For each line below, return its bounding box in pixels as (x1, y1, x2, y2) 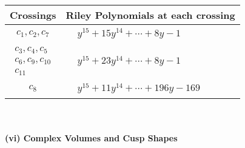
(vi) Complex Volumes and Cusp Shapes (5, 132, 178, 144)
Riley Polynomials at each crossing (65, 8, 235, 22)
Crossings (10, 8, 56, 22)
